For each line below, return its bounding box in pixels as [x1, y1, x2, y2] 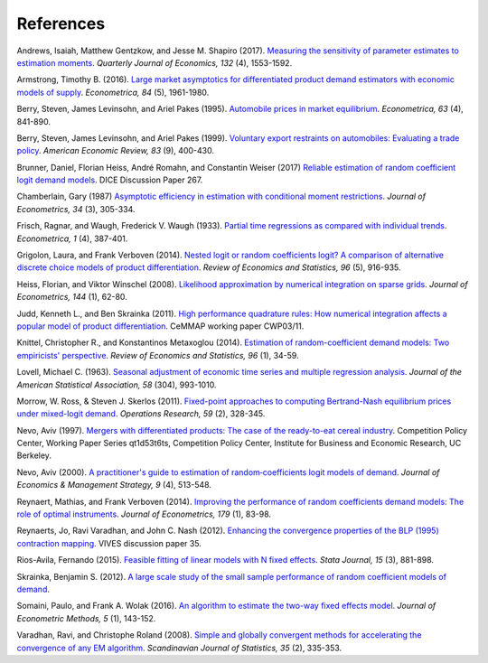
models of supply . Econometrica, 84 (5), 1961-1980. [16, 87, 210, 98]
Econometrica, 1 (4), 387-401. [16, 233, 128, 244]
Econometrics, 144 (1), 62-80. [16, 292, 128, 303]
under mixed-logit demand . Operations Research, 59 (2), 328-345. [16, 408, 266, 419]
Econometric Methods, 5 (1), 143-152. [16, 612, 156, 623]
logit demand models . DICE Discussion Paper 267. [16, 174, 203, 185]
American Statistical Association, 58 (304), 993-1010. [16, 379, 217, 390]
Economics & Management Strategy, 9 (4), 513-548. [16, 480, 212, 490]
